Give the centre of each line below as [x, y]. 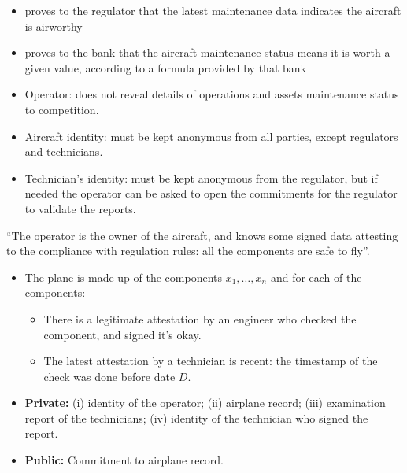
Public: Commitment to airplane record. [124, 460]
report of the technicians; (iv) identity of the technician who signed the [196, 418]
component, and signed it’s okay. [122, 334]
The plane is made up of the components [123, 277]
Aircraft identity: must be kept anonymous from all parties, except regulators [211, 136]
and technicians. [64, 152]
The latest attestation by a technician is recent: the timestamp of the [211, 361]
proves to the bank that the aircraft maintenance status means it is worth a [207, 52]
